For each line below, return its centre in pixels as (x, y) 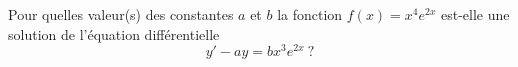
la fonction (310, 14)
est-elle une (475, 14)
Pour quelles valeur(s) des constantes (121, 14)
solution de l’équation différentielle (114, 33)
